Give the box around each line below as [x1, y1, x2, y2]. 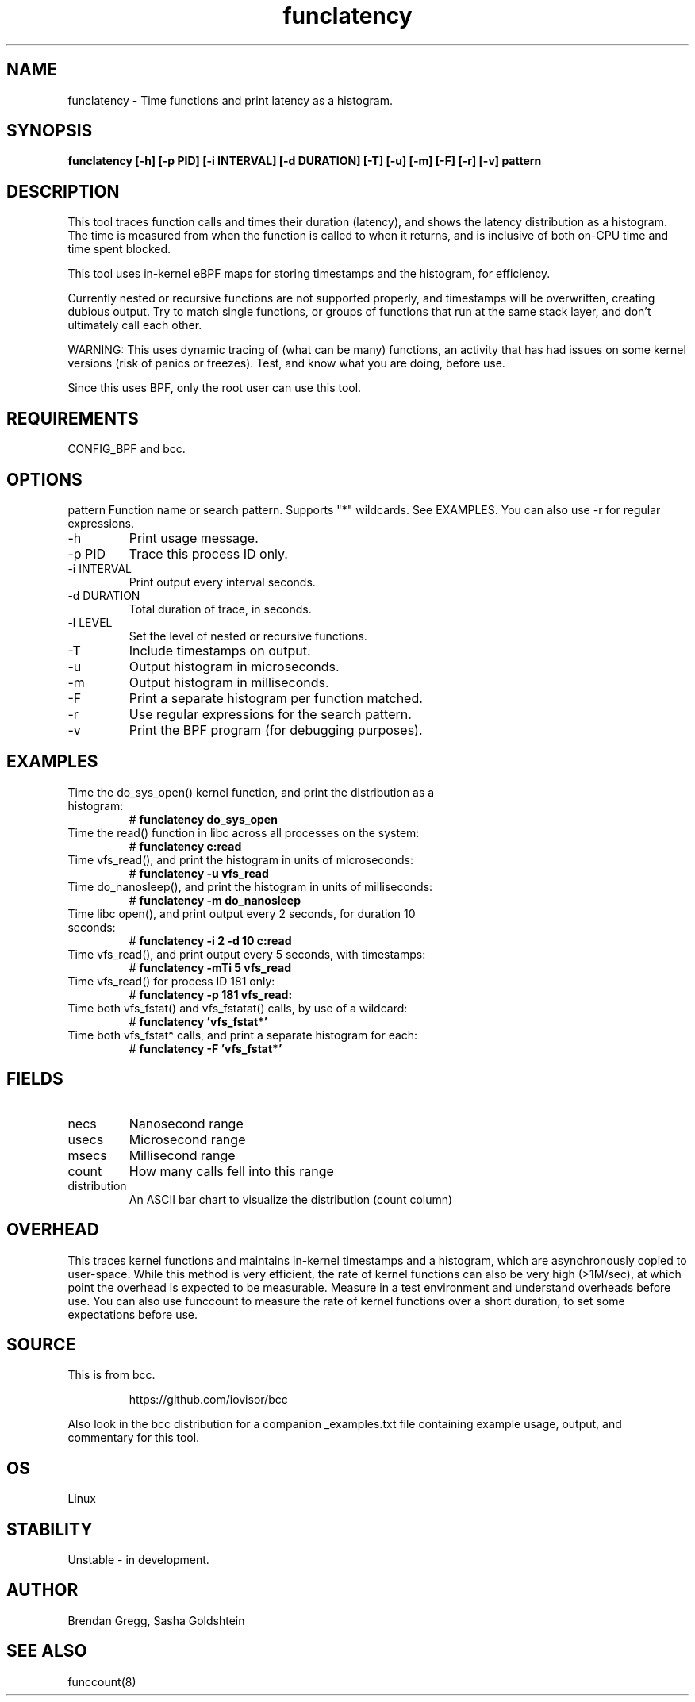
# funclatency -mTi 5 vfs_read [129, 960, 292, 974]
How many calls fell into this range [129, 1162, 334, 1179]
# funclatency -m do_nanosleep [129, 893, 301, 907]
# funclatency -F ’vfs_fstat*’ [129, 1041, 282, 1055]
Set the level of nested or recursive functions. [129, 628, 367, 643]
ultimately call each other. [67, 318, 202, 332]
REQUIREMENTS [6, 408, 139, 428]
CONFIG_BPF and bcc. [67, 442, 186, 456]
